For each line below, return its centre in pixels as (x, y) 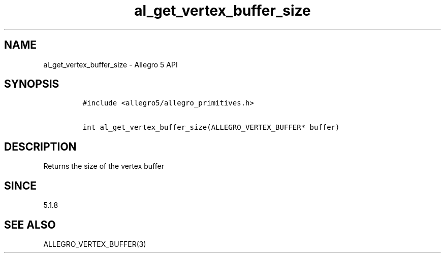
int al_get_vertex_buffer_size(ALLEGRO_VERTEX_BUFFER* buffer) (211, 127)
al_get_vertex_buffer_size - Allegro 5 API (110, 64)
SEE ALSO (30, 225)
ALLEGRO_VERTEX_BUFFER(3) (95, 244)
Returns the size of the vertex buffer (104, 166)
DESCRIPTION (40, 146)
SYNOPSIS (32, 84)
